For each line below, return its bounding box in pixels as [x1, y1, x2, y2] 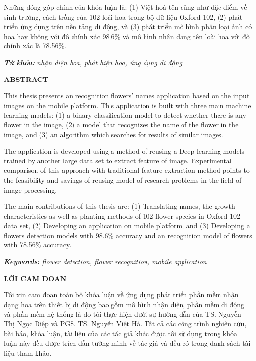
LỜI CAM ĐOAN [4, 273, 67, 283]
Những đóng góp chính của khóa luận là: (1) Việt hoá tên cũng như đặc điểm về [4, 2, 247, 12]
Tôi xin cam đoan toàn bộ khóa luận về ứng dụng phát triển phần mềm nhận [4, 289, 239, 300]
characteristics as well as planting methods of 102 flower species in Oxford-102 [4, 210, 240, 221]
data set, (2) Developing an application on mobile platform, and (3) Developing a [4, 220, 250, 231]
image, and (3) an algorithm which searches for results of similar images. [4, 129, 223, 139]
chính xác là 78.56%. [4, 40, 66, 51]
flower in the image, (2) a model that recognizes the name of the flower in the [4, 119, 239, 129]
